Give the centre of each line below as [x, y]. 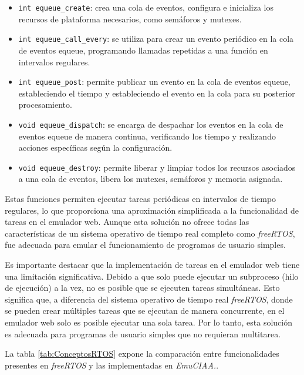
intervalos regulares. [54, 62]
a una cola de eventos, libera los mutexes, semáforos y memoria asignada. [151, 179]
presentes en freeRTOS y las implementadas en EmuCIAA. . [112, 365]
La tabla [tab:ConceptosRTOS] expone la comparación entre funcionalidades [142, 354]
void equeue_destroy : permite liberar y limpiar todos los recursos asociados [157, 167]
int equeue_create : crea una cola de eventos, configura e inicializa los [146, 7]
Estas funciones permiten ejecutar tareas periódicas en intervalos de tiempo [141, 199]
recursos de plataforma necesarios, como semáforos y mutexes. [130, 19]
